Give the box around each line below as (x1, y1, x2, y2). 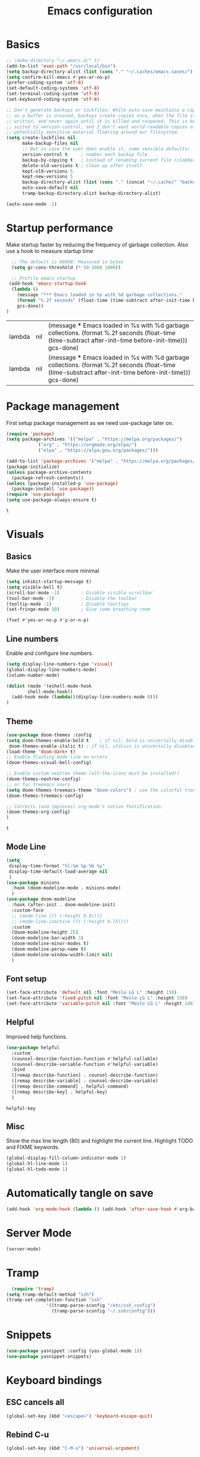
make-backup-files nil (21, 140, 79, 147)
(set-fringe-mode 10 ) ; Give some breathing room (6, 606, 151, 612)
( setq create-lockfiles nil (6, 135, 76, 141)
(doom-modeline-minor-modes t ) (11, 941, 89, 947)
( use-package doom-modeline (6, 897, 76, 902)
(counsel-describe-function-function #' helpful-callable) (11, 1055, 159, 1062)
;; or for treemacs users (6, 781, 70, 787)
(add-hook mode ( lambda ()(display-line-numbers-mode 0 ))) (11, 694, 159, 700)
